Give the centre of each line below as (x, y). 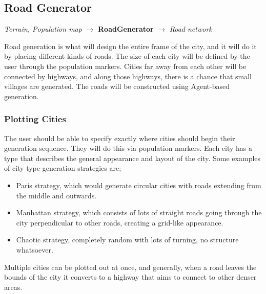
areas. (13, 287)
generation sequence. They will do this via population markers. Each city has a (128, 148)
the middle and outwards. (56, 195)
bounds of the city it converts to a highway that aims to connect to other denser (130, 277)
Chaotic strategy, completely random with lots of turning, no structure (127, 240)
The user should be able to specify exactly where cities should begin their (120, 138)
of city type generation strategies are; (63, 168)
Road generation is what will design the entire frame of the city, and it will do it (130, 46)
